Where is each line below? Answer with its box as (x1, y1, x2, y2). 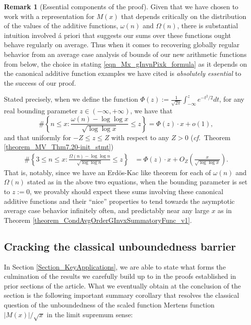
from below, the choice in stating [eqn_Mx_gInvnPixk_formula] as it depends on (4, 58, 247, 69)
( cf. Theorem (190, 132, 231, 142)
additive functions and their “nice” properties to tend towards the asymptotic (4, 196, 235, 206)
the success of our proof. (4, 77, 76, 88)
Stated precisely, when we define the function (4, 94, 138, 104)
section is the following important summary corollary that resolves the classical (4, 290, 239, 300)
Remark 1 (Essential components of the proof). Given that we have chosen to (4, 1, 238, 11)
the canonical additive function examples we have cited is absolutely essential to (4, 68, 241, 78)
